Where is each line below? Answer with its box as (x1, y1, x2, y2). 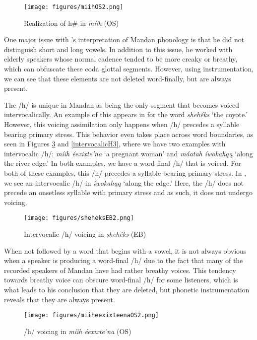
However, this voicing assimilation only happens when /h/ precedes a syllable (4, 119, 240, 129)
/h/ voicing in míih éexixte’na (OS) (24, 326, 131, 336)
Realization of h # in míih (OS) (24, 17, 119, 28)
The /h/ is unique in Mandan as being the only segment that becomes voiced (4, 99, 239, 110)
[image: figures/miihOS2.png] (24, 3, 124, 10)
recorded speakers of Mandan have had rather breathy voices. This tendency (4, 265, 236, 275)
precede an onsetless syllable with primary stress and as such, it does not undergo (4, 187, 253, 198)
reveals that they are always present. (4, 294, 115, 304)
